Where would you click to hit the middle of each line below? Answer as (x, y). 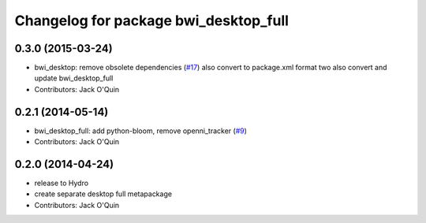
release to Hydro (62, 183)
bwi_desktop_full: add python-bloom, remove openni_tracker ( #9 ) (141, 131)
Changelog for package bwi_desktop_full (152, 20)
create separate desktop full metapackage (103, 194)
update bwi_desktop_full (74, 78)
